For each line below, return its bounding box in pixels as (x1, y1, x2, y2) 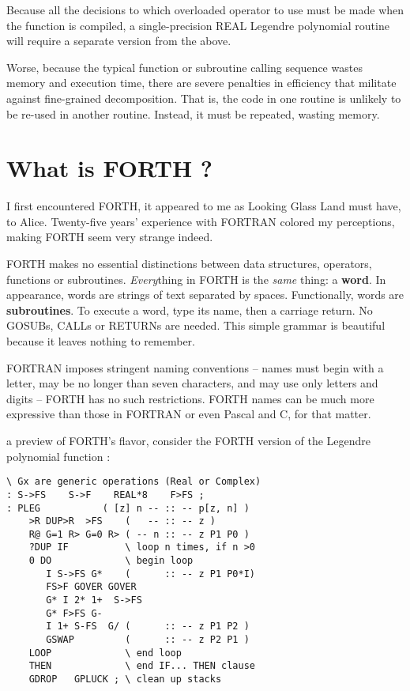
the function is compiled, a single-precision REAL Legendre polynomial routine (6, 17, 389, 33)
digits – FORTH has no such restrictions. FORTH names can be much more (6, 390, 374, 406)
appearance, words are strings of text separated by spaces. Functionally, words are (6, 286, 404, 303)
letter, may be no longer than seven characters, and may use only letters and (6, 375, 378, 391)
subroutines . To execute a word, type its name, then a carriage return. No (6, 301, 373, 318)
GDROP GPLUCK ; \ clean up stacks (28, 674, 222, 685)
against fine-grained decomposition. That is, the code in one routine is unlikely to (6, 89, 401, 106)
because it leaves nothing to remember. (6, 333, 195, 349)
